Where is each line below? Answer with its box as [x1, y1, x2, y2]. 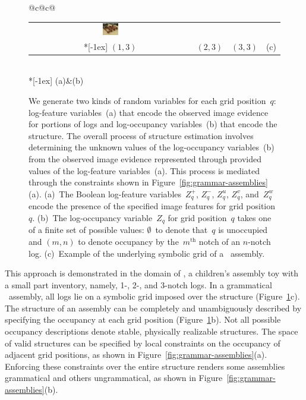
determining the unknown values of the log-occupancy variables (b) [29, 141, 275, 153]
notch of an [198, 235, 241, 247]
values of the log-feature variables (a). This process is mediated [29, 164, 260, 177]
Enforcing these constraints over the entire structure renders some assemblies [5, 360, 285, 372]
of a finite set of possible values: [29, 223, 144, 236]
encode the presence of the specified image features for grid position [29, 200, 276, 212]
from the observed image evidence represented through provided [29, 153, 261, 165]
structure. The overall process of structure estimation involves [29, 129, 254, 141]
